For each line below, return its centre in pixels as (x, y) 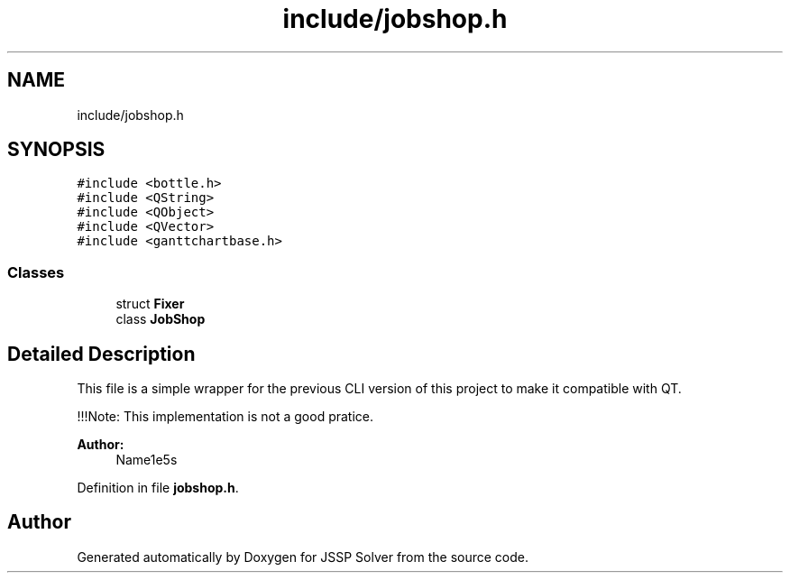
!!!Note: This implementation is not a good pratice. (225, 417)
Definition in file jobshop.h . (158, 488)
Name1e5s (147, 460)
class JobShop (161, 319)
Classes (36, 272)
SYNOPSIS (56, 150)
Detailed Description (101, 354)
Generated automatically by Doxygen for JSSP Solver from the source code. (303, 557)
